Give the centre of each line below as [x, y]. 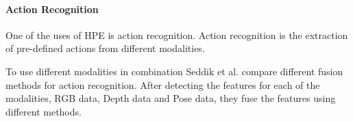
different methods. [44, 111]
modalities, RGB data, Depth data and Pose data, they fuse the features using [171, 98]
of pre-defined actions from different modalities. [105, 48]
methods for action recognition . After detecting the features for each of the [163, 84]
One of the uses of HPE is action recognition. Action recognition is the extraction [177, 35]
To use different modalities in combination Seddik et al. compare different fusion [174, 71]
